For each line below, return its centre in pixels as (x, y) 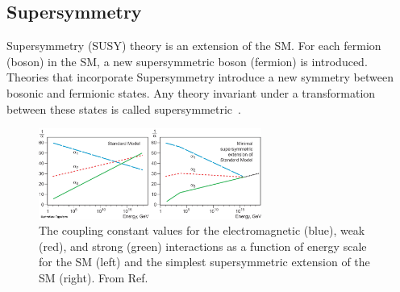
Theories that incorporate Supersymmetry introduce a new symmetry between (200, 77)
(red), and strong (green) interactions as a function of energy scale (203, 246)
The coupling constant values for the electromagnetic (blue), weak (202, 230)
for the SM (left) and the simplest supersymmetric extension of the (204, 262)
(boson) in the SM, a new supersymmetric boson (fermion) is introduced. (187, 61)
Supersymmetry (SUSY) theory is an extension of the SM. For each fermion (194, 46)
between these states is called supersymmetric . (124, 108)
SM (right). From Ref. (94, 278)
